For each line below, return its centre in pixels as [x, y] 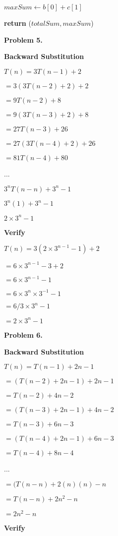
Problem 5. [23, 39]
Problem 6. [23, 334]
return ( [18, 23]
